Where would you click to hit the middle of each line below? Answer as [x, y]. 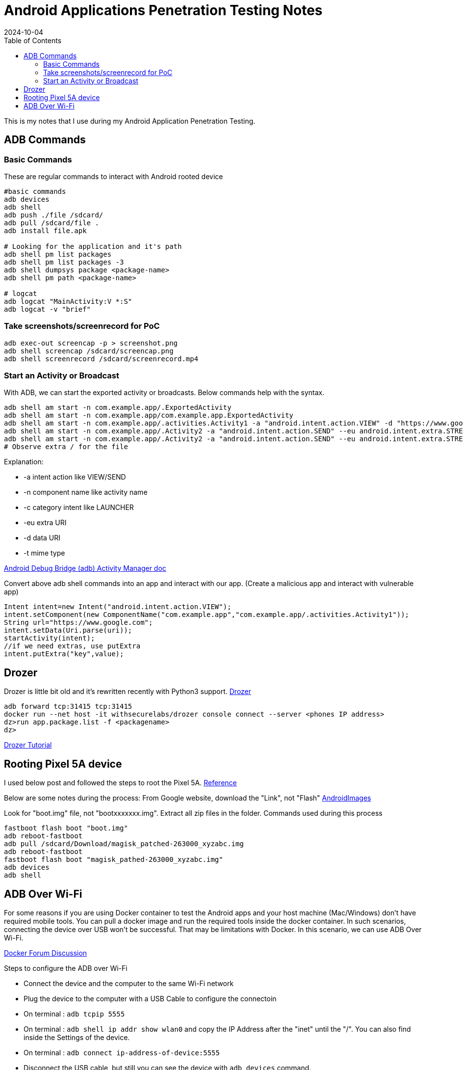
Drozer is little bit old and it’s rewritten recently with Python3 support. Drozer [128, 692]
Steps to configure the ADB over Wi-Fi [66, 968]
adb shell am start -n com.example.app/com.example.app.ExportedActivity [149, 415]
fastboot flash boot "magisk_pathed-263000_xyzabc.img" [114, 860]
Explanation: [24, 462]
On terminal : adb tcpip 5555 [74, 1014]
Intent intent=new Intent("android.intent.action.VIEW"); [118, 607]
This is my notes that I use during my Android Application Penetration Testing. [130, 121]
